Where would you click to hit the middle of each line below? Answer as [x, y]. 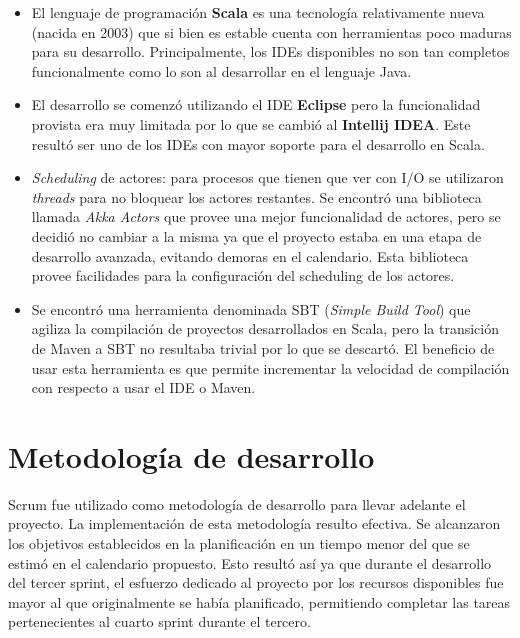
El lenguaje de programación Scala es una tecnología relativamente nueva [258, 12]
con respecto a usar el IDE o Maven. [143, 387]
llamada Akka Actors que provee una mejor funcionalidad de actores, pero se [266, 216]
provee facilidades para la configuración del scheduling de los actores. [243, 275]
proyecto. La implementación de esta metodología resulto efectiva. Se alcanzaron [254, 523]
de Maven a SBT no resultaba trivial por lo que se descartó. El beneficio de [263, 347]
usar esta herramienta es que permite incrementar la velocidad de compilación [270, 367]
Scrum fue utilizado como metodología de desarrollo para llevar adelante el [237, 503]
